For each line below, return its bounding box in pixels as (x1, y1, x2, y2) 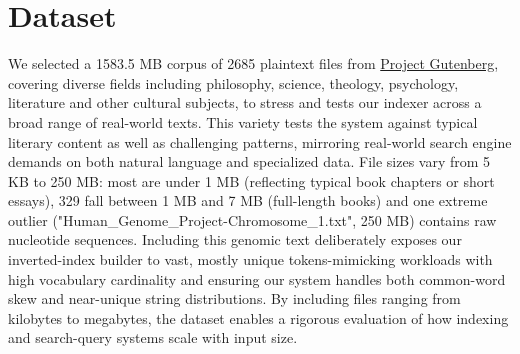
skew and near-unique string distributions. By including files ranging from (8, 288, 461, 309)
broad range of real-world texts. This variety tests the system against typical (8, 111, 478, 132)
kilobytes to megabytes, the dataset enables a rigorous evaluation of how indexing (8, 307, 509, 328)
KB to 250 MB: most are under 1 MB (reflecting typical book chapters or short (8, 170, 495, 191)
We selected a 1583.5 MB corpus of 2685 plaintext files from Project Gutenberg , (8, 53, 499, 74)
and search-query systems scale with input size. (8, 327, 298, 348)
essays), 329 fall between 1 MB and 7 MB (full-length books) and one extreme (8, 190, 488, 211)
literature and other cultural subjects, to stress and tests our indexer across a (8, 92, 482, 113)
